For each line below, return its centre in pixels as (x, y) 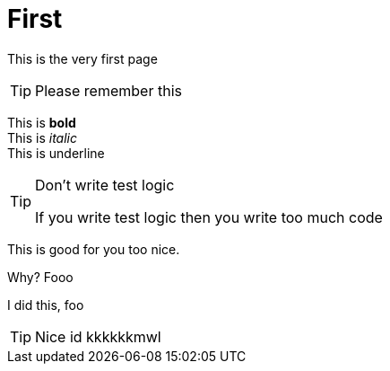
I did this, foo (46, 305)
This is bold (42, 122)
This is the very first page (82, 58)
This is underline (56, 153)
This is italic (43, 137)
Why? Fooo (40, 277)
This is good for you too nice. (94, 249)
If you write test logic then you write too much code (209, 217)
